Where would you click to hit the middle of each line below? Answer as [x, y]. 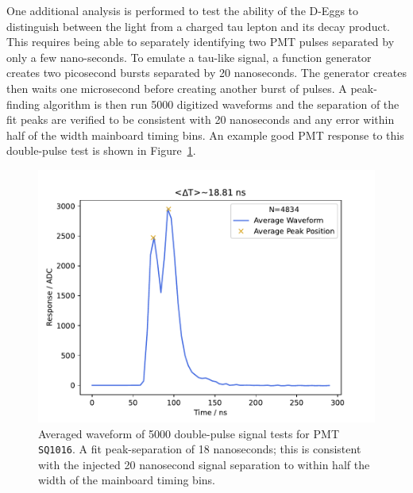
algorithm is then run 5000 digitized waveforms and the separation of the [221, 104]
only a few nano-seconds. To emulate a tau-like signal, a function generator [189, 57]
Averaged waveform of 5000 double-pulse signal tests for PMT [189, 433]
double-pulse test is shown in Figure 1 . [101, 150]
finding [23, 104]
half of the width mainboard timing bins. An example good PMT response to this [205, 135]
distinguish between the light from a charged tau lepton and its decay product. [198, 26]
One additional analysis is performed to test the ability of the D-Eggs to [183, 10]
